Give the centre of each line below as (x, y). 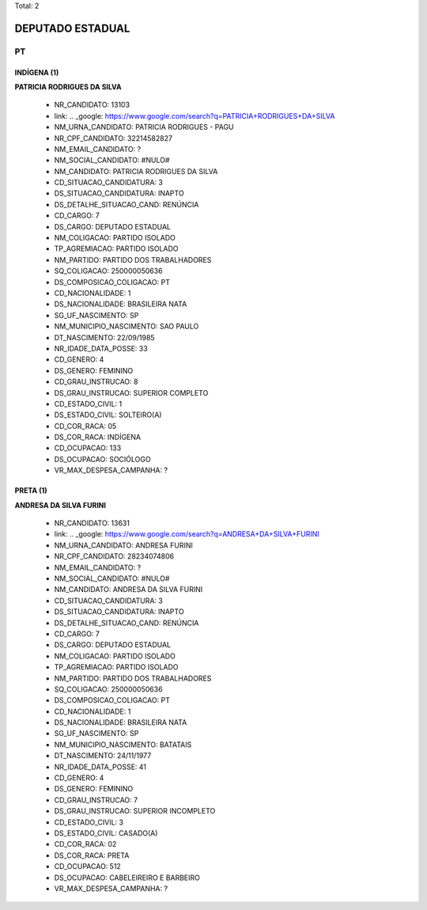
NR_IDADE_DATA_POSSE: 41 (100, 767)
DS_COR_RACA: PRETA (92, 855)
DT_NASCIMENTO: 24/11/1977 (103, 756)
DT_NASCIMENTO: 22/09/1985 (104, 337)
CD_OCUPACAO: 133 (88, 448)
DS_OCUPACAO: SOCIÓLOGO (102, 459)
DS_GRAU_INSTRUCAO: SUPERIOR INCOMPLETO (135, 811)
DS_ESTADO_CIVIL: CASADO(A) (106, 833)
